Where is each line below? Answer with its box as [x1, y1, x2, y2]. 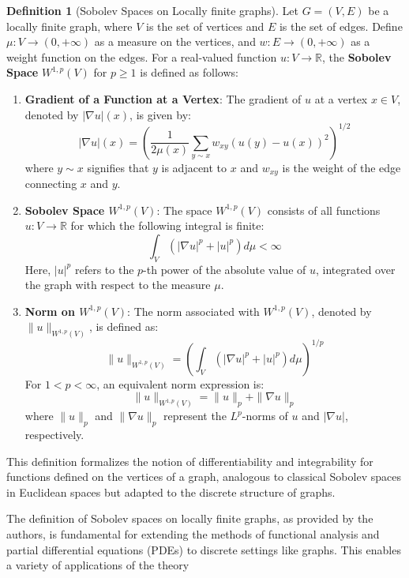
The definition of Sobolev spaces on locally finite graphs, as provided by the [6, 510, 373, 527]
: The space [156, 201, 212, 218]
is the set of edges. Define [279, 17, 403, 34]
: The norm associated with [127, 302, 260, 319]
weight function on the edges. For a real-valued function [6, 48, 277, 65]
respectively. [24, 426, 84, 443]
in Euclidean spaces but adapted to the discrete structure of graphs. [6, 483, 336, 500]
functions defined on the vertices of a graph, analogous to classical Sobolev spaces [6, 468, 401, 485]
